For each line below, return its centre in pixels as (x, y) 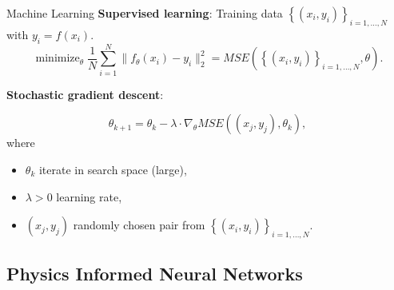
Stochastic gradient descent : (85, 94)
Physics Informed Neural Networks (155, 274)
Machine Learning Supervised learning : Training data (145, 13)
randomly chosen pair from (139, 225)
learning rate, (89, 196)
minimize (58, 59)
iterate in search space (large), (113, 169)
